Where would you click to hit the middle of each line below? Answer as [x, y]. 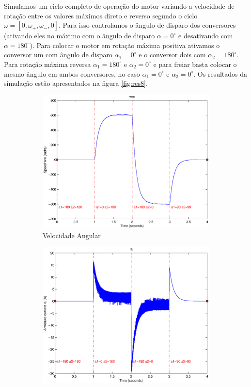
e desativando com [206, 36]
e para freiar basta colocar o [195, 64]
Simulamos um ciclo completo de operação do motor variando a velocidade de [119, 6]
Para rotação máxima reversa [47, 64]
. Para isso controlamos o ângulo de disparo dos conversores [147, 25]
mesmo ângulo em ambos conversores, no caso [72, 73]
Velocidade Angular [72, 235]
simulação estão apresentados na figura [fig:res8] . [76, 83]
